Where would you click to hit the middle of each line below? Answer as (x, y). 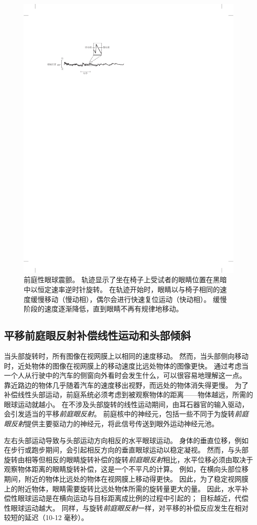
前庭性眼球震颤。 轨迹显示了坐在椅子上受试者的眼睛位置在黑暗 (125, 280)
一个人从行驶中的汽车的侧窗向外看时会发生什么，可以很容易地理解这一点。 (125, 375)
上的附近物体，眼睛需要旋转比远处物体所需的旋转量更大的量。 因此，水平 (123, 488)
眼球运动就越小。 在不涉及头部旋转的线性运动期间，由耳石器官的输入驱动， (126, 404)
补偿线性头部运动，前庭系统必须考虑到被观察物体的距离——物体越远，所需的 (128, 394)
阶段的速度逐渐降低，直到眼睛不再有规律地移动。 (103, 309)
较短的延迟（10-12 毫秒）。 (46, 517)
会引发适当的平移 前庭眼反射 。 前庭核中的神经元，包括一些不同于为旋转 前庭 (126, 414)
